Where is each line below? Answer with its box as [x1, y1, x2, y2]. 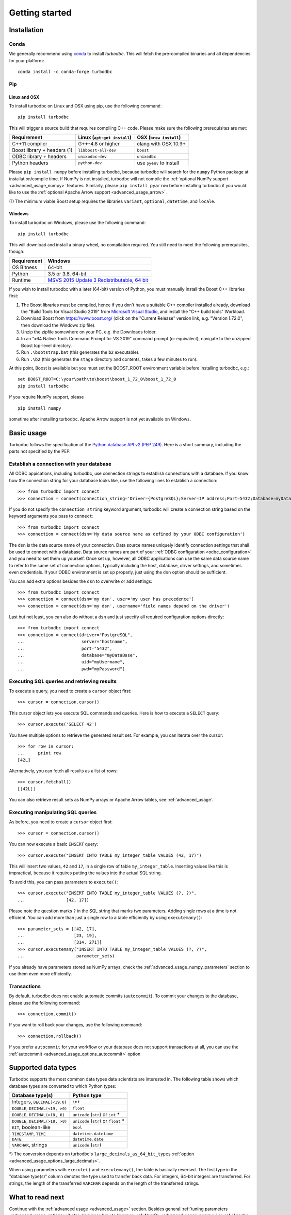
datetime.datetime [72, 1131, 113, 1136]
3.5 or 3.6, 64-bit [48, 270, 87, 277]
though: [9, 248, 25, 255]
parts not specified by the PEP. [9, 449, 71, 454]
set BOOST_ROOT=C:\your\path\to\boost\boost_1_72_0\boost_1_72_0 [17, 377, 177, 382]
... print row [17, 750, 62, 756]
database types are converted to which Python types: [9, 1083, 116, 1089]
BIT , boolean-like [12, 1124, 50, 1131]
